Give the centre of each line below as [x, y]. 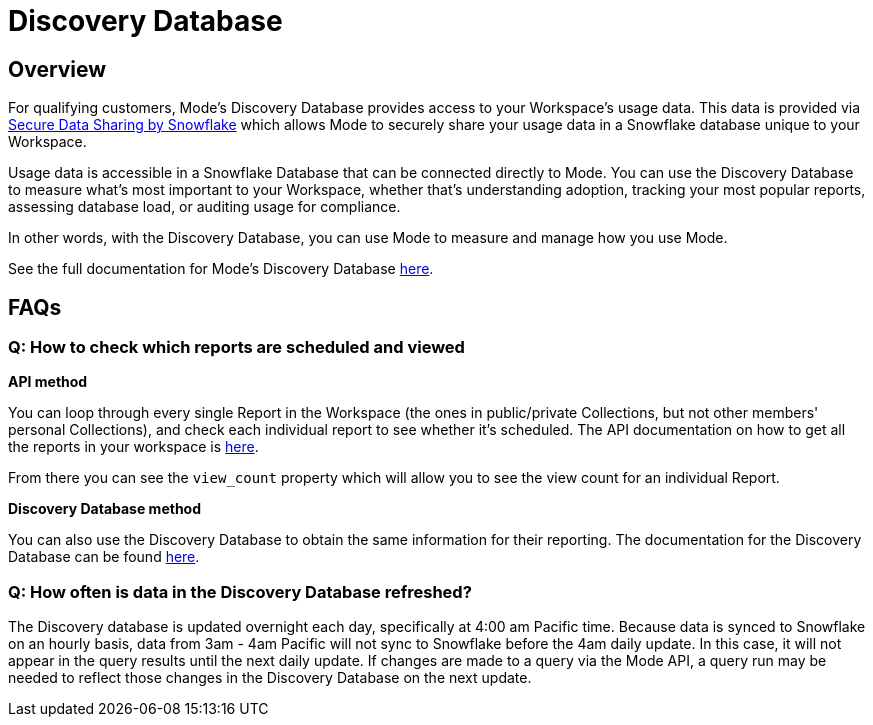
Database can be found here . [104, 557]
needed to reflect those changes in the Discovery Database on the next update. [270, 678]
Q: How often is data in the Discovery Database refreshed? [240, 591]
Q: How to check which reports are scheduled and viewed [236, 347]
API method [48, 382]
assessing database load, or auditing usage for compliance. [204, 207]
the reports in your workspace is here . [133, 447]
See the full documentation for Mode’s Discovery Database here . [221, 269]
